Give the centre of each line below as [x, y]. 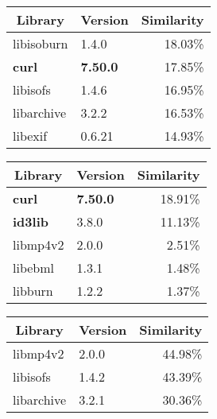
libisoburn [41, 43]
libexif [30, 136]
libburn [33, 291]
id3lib [31, 221]
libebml [34, 268]
